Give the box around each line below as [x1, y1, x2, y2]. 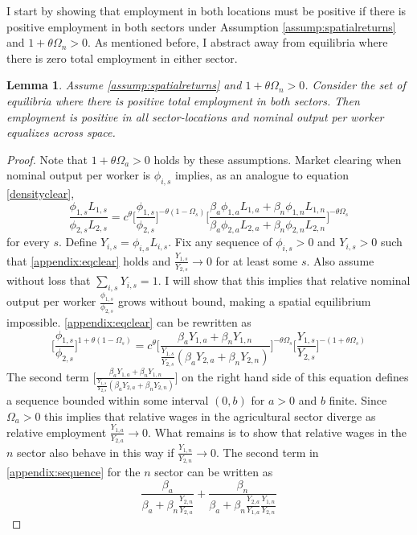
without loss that [6, 272, 91, 289]
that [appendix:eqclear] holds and [6, 252, 171, 269]
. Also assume [306, 252, 374, 269]
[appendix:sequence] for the [6, 463, 141, 480]
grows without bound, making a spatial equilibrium [117, 293, 371, 310]
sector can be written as [154, 463, 273, 480]
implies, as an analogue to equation [174, 167, 349, 183]
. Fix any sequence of [168, 233, 272, 250]
